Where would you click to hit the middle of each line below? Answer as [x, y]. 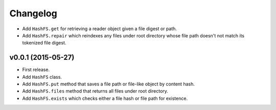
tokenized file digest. [44, 43]
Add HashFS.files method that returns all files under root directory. [95, 91]
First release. [36, 70]
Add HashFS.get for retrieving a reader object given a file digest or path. [100, 29]
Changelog [33, 13]
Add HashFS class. [42, 77]
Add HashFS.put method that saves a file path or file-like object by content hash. [109, 84]
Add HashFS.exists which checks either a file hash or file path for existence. [105, 98]
